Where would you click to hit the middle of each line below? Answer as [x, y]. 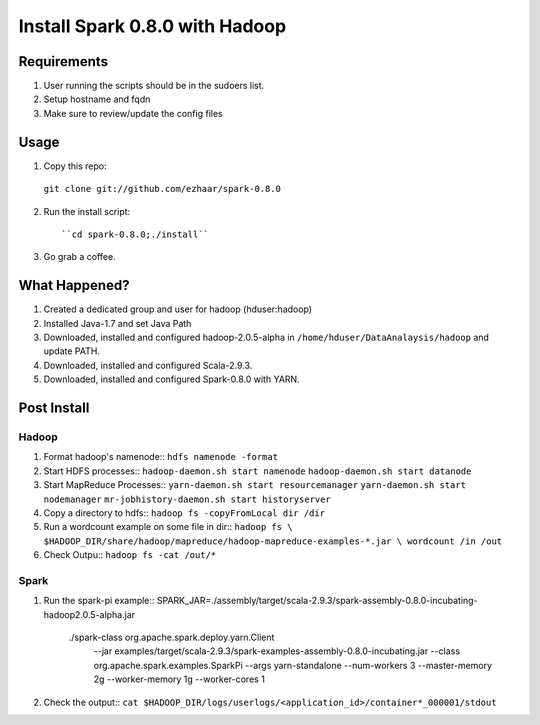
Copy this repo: [75, 166]
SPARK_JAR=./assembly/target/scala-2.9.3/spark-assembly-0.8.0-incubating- [317, 601]
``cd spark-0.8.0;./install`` [135, 234]
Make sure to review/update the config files [133, 113]
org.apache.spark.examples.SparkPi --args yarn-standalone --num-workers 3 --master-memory [293, 665]
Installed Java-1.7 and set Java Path [117, 323]
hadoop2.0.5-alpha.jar [89, 614]
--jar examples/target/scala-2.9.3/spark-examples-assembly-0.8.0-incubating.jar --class [276, 651]
